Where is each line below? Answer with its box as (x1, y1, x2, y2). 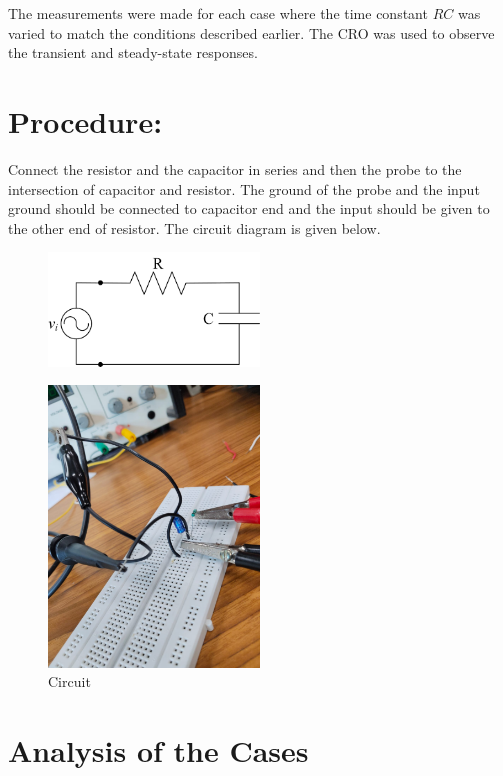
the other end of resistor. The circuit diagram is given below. (8, 217, 381, 238)
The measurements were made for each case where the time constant (8, 3, 428, 23)
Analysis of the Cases (8, 730, 309, 771)
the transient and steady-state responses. (8, 42, 258, 63)
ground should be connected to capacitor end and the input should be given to (8, 198, 490, 219)
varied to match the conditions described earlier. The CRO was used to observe (8, 22, 495, 43)
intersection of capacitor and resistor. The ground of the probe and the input (8, 178, 480, 199)
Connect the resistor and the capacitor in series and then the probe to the (8, 158, 462, 179)
